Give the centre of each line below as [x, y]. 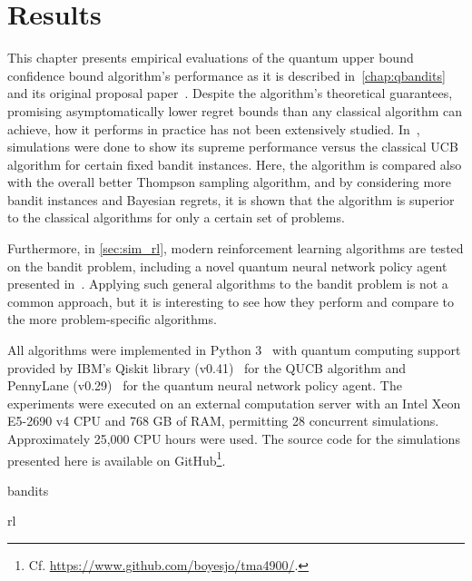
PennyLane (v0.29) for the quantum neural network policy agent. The [205, 385]
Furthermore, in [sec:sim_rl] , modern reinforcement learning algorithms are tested [236, 248]
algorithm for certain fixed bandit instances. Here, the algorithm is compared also [235, 164]
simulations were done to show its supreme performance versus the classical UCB [233, 147]
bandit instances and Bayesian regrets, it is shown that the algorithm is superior [231, 199]
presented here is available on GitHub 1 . [117, 458]
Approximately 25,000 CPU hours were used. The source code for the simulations [234, 438]
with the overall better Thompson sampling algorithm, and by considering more [229, 182]
